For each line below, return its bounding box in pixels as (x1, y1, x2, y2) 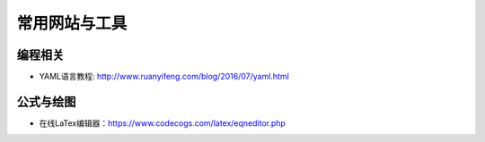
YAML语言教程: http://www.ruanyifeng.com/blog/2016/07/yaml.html (39, 71, 289, 82)
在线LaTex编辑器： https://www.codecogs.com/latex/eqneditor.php (39, 117, 287, 129)
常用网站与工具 (16, 13, 128, 33)
